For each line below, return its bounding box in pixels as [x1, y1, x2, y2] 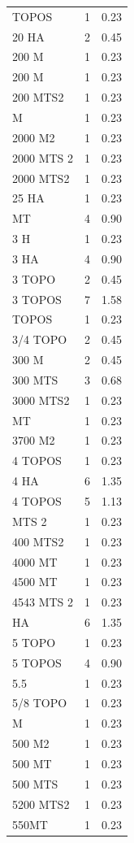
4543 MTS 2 [12, 593, 74, 611]
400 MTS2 [12, 532, 64, 550]
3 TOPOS [12, 290, 62, 307]
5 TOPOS [12, 654, 62, 671]
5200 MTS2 [12, 795, 70, 812]
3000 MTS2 [12, 391, 70, 408]
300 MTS [12, 371, 58, 388]
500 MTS [12, 775, 58, 792]
